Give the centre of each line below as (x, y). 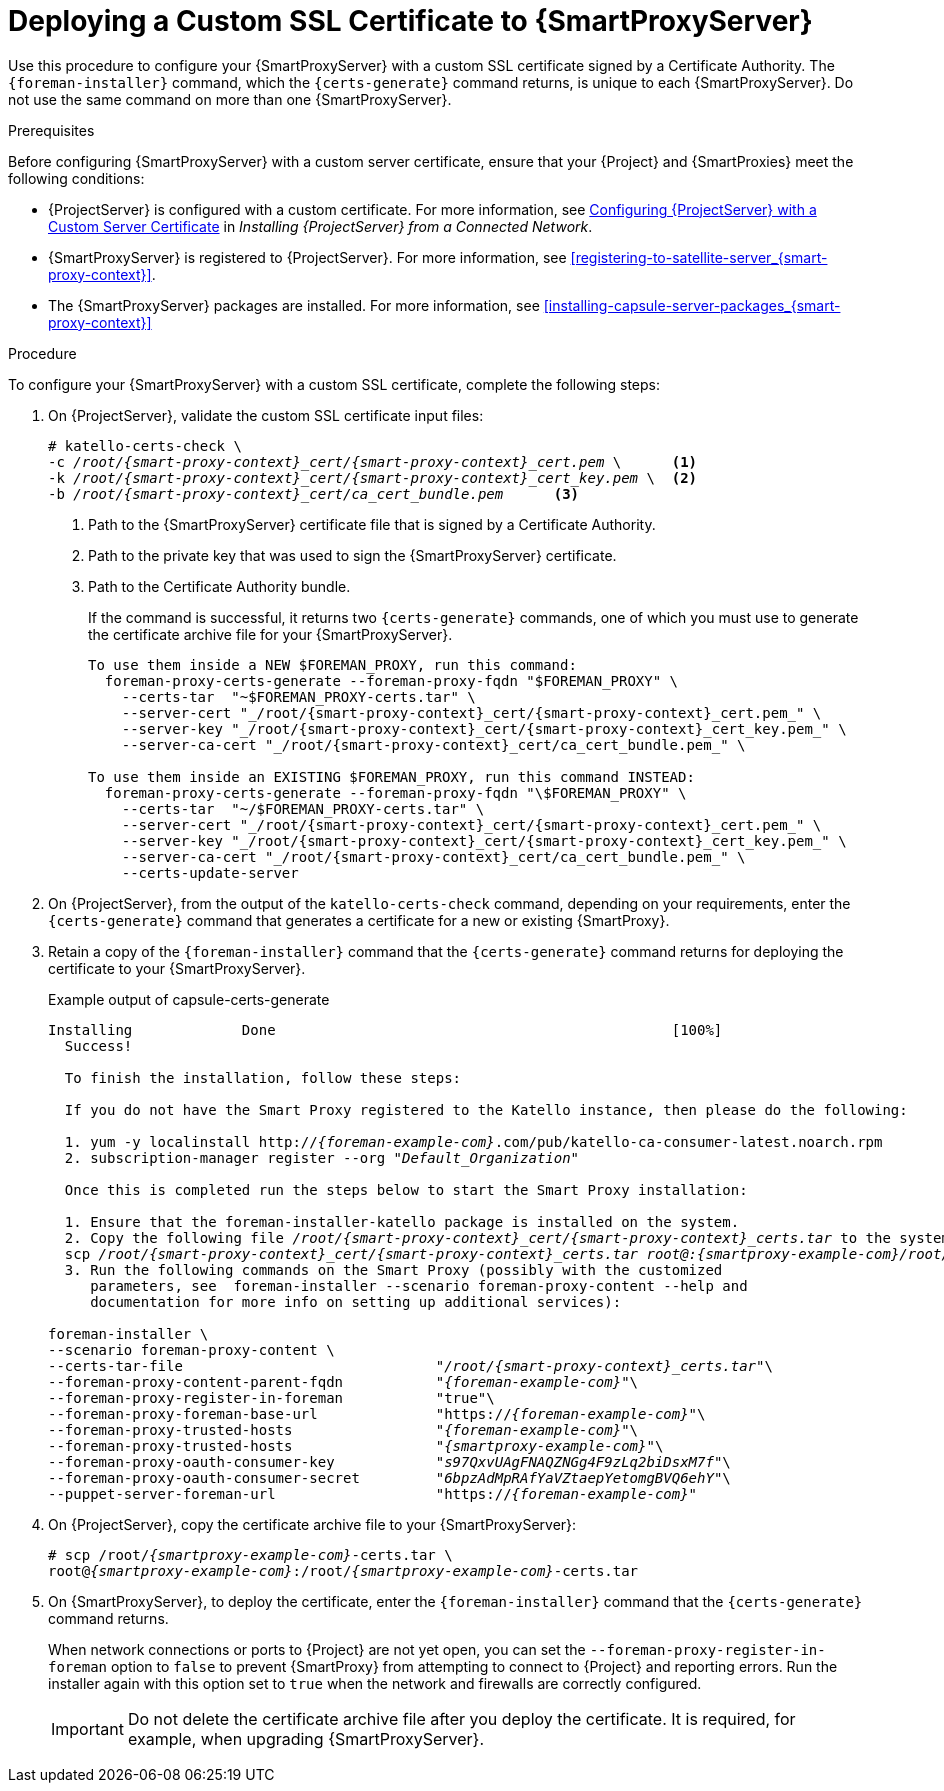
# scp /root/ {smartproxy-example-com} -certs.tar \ (250, 1554)
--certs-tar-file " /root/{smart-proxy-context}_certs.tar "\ (410, 1365)
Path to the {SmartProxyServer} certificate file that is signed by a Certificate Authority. (372, 524)
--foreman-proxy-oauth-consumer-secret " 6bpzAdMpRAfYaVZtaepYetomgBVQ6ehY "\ (389, 1477)
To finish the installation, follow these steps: (263, 1077)
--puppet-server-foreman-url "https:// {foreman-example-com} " (373, 1493)
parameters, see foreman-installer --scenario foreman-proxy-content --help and (419, 1285)
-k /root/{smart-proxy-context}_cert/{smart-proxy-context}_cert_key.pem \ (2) (373, 477)
